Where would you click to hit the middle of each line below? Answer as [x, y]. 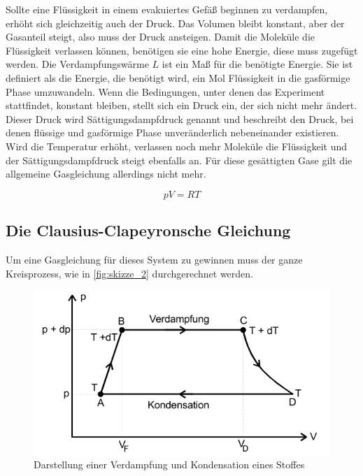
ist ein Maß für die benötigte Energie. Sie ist [257, 64]
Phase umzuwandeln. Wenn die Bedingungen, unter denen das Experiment [165, 91]
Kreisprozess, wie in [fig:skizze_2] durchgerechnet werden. [129, 273]
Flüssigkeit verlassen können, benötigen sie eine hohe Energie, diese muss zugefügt [182, 50]
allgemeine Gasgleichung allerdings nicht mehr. [106, 174]
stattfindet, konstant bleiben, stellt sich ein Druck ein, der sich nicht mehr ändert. [181, 105]
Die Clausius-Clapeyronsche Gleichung [148, 230]
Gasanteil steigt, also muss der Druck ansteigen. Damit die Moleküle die [160, 37]
